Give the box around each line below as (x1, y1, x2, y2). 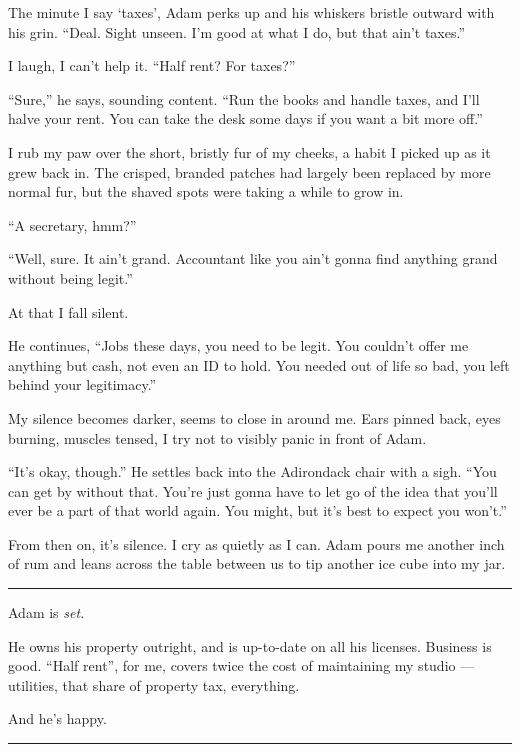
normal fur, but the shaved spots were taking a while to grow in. (8, 181, 404, 202)
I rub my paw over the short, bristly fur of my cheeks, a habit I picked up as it (8, 141, 491, 162)
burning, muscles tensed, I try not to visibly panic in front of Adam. (8, 427, 427, 448)
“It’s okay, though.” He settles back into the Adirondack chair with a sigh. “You (8, 461, 497, 482)
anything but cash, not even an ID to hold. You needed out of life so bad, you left (8, 354, 510, 375)
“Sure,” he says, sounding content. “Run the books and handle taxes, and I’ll (8, 88, 480, 109)
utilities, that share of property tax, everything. (8, 674, 300, 695)
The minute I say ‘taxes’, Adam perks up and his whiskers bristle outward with (8, 2, 495, 22)
